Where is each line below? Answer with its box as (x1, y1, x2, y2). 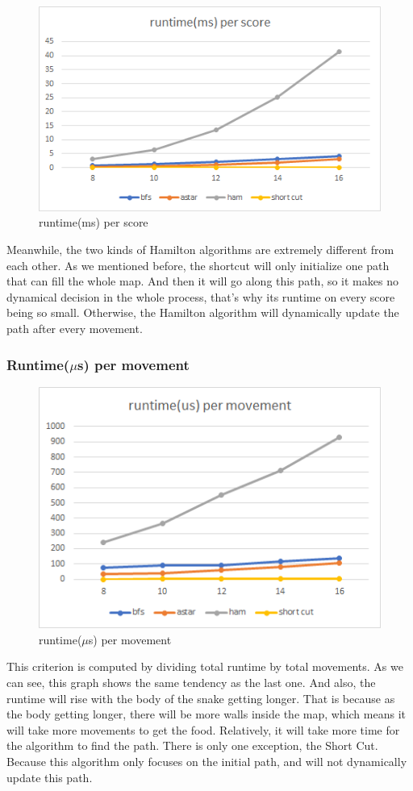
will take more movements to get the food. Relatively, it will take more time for (6, 721, 400, 738)
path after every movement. (6, 320, 143, 337)
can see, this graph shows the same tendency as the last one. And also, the (6, 673, 376, 690)
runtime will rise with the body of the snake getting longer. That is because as (6, 689, 395, 706)
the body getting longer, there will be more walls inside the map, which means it (6, 706, 406, 722)
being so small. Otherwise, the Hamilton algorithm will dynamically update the (6, 304, 399, 321)
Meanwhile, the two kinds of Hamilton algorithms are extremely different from (6, 241, 394, 258)
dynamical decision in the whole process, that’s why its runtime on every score (6, 288, 395, 305)
